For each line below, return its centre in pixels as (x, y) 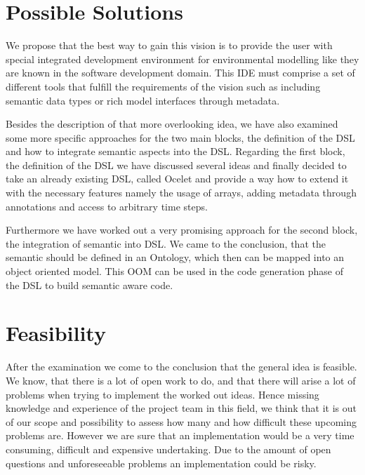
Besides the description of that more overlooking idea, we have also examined (172, 124)
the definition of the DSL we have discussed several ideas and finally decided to (176, 165)
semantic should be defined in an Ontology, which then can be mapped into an (175, 257)
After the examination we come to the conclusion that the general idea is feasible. (181, 367)
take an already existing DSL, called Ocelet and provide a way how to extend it (177, 179)
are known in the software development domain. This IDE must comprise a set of (180, 73)
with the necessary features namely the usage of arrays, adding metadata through (181, 193)
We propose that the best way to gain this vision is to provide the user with (169, 45)
